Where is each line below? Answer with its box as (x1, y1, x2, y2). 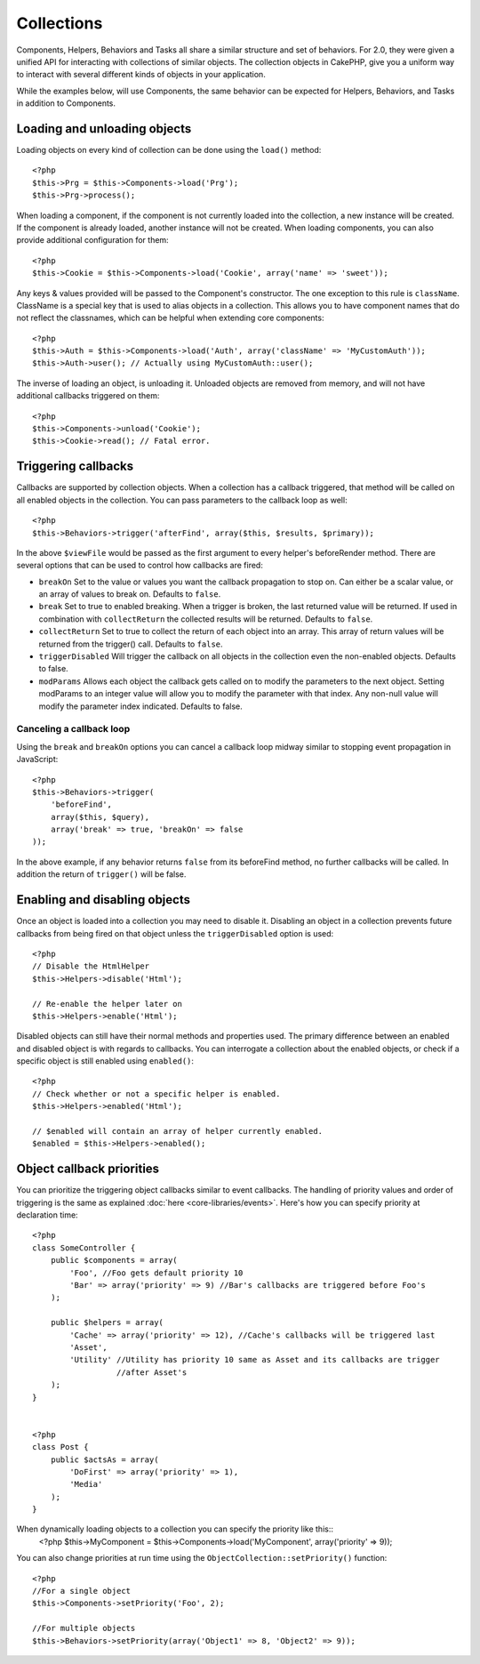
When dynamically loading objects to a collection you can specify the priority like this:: (16, 1523, 333, 1534)
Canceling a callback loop (16, 723, 131, 736)
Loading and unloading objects (16, 121, 192, 136)
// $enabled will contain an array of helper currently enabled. (32, 1126, 324, 1137)
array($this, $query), (50, 812, 150, 822)
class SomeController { (32, 1242, 136, 1253)
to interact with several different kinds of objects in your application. (16, 69, 266, 80)
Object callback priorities (16, 1162, 160, 1177)
